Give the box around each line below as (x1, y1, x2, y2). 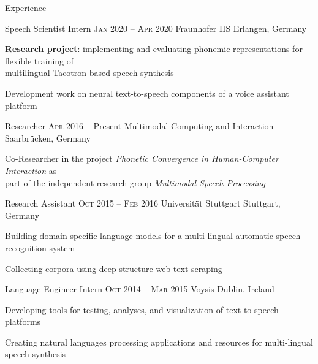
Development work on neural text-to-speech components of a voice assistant (5, 86, 289, 99)
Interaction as (5, 164, 57, 176)
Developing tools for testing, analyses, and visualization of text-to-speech (5, 303, 279, 316)
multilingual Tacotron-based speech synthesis (5, 66, 174, 79)
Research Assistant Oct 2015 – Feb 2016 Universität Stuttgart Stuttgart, (5, 197, 281, 210)
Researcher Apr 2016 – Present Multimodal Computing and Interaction (5, 119, 274, 132)
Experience (5, 1, 47, 13)
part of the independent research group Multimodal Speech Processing (5, 176, 265, 189)
